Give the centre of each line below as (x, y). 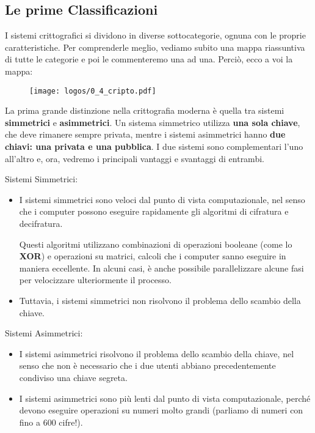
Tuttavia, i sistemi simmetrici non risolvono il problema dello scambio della (160, 300)
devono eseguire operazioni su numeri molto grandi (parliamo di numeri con (161, 410)
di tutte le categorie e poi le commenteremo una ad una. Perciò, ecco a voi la (149, 59)
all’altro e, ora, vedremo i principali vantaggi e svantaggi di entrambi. (135, 158)
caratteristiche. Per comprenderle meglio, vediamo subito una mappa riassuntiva (155, 47)
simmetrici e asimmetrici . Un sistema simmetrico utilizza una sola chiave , (153, 122)
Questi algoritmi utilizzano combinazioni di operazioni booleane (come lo (156, 244)
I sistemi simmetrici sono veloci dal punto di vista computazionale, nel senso (162, 199)
